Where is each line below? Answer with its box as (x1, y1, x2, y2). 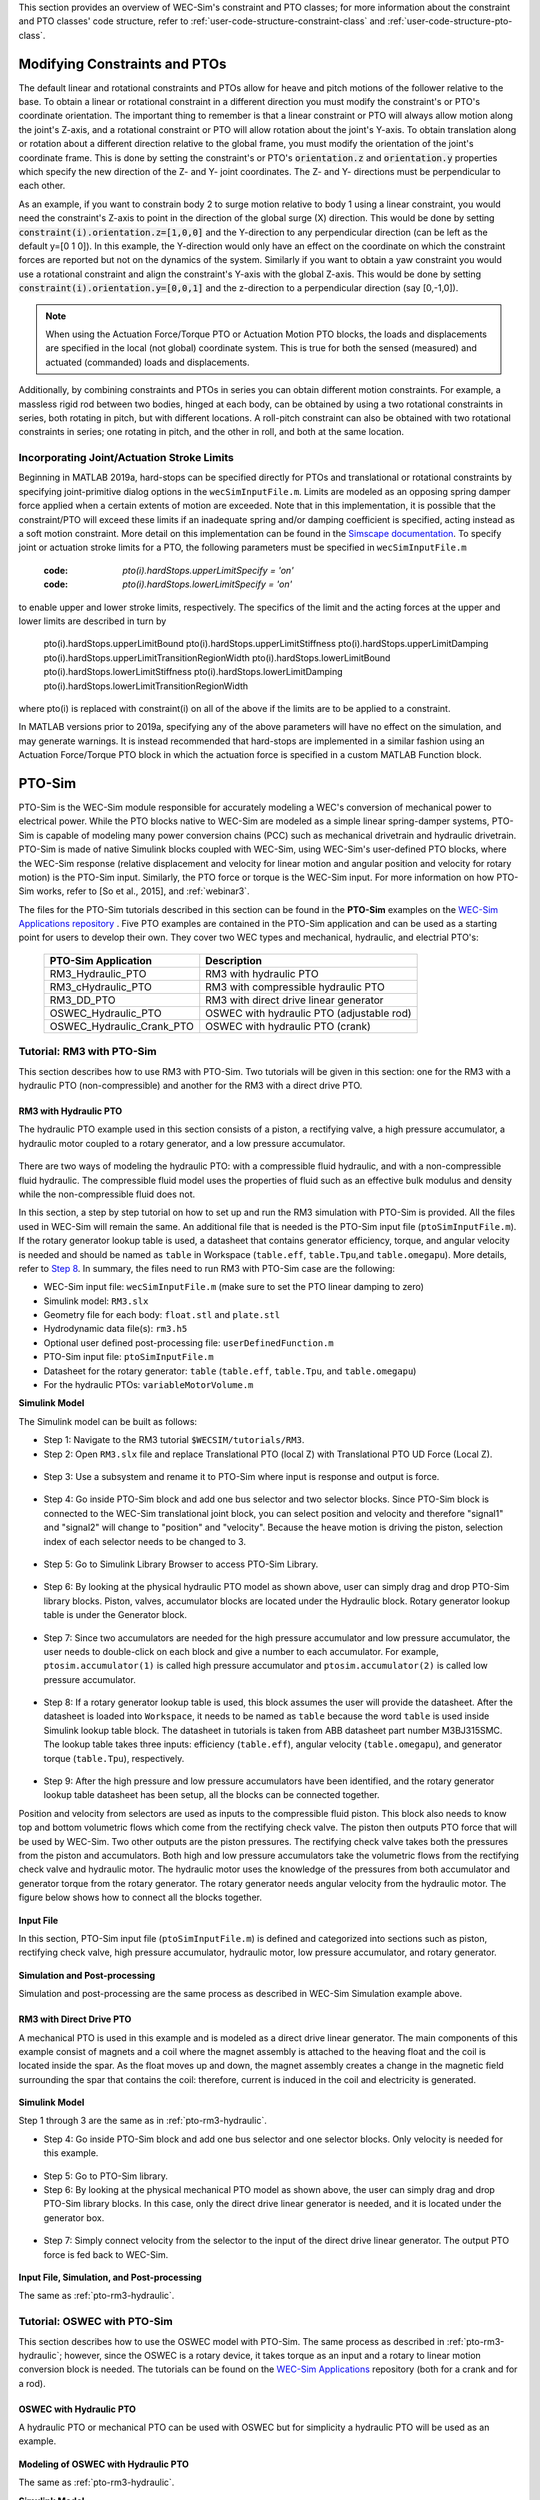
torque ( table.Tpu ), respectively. (43, 1752, 185, 1764)
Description (205, 953, 262, 967)
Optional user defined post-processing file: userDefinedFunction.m (43, 1336, 334, 1349)
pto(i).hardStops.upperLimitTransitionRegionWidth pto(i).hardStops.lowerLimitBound (43, 651, 391, 664)
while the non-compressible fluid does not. (18, 1188, 196, 1200)
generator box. (43, 2211, 105, 2224)
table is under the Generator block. (43, 1609, 188, 1621)
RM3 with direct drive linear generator (205, 993, 384, 1007)
